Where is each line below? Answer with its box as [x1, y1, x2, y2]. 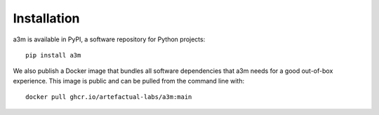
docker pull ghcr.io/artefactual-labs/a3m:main [25, 93, 192, 101]
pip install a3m [25, 51, 81, 59]
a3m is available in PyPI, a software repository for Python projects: [13, 35, 206, 43]
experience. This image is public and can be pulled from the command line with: [13, 76, 245, 85]
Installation [13, 11, 80, 26]
